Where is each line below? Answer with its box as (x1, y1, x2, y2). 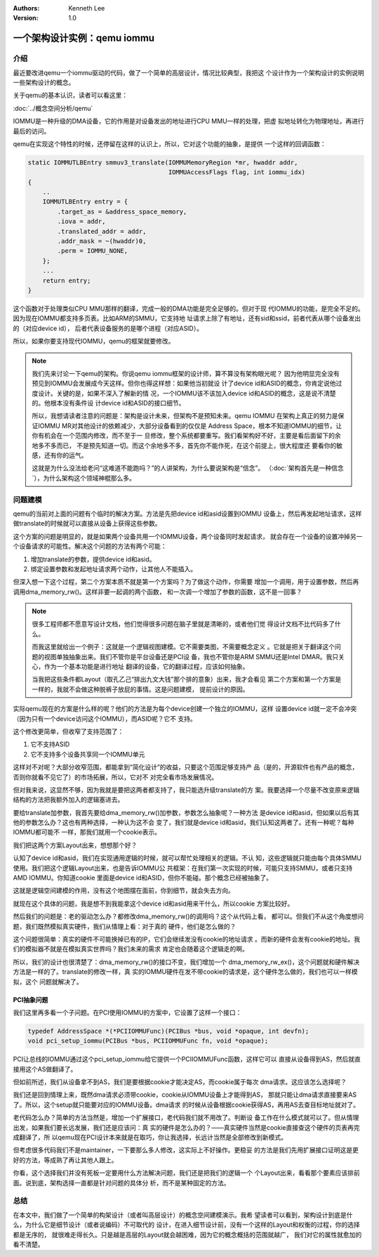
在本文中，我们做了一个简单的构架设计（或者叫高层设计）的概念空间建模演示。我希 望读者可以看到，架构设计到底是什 (13, 1211, 353, 1219)
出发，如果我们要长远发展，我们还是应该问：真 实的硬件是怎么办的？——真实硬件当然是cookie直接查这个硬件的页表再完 (13, 1123, 360, 1131)
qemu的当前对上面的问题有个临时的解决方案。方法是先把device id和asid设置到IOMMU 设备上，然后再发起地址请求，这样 (13, 509, 362, 518)
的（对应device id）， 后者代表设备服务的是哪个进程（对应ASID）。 (13, 324, 204, 332)
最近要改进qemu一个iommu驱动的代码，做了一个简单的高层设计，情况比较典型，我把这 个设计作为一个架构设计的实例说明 (13, 68, 364, 77)
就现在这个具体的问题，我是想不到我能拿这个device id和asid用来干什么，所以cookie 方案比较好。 (13, 899, 294, 908)
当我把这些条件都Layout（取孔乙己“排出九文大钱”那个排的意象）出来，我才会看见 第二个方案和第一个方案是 (32, 675, 342, 684)
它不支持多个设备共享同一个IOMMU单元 (30, 750, 145, 758)
